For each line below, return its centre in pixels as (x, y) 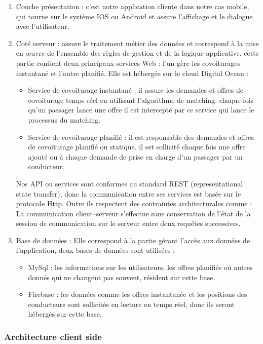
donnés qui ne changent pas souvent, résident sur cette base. (122, 277)
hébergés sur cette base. (65, 314)
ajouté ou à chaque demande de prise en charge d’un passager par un (135, 156)
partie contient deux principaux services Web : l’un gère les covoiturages (128, 63)
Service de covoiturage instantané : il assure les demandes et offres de (136, 90)
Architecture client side (53, 336)
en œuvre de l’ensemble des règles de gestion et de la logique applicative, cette (137, 53)
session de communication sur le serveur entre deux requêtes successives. (128, 223)
